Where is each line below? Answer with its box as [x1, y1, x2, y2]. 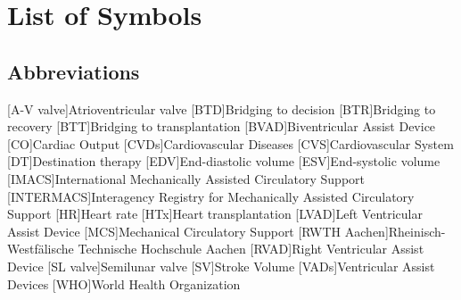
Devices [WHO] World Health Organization [7, 274, 241, 293]
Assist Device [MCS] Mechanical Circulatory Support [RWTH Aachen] [7, 221, 389, 240]
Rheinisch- [388, 221, 446, 240]
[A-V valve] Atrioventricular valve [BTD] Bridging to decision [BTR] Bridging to [7, 99, 436, 118]
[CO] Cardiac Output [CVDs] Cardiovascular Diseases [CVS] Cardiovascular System [7, 134, 454, 153]
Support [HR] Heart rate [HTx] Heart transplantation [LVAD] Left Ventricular [7, 204, 423, 223]
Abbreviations [7, 57, 140, 85]
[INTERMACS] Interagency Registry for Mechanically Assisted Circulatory [7, 187, 415, 205]
